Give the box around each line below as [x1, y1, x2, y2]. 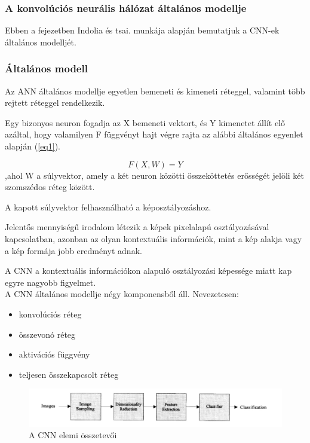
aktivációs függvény [19, 348, 90, 360]
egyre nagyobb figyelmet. [5, 276, 96, 288]
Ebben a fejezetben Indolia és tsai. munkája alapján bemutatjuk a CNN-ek [5, 24, 280, 36]
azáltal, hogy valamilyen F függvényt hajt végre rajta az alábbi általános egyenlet [5, 128, 303, 140]
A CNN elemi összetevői [29, 429, 117, 441]
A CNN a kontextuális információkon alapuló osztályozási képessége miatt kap [5, 264, 292, 277]
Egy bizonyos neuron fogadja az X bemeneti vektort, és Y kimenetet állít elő [5, 116, 286, 129]
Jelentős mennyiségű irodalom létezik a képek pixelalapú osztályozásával [5, 221, 269, 233]
